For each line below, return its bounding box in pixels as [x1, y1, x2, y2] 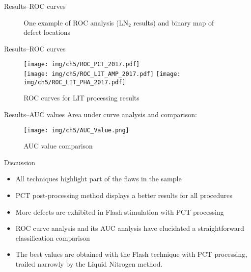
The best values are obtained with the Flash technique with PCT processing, [15, 249, 248, 259]
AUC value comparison [24, 141, 93, 151]
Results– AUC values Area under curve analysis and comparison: [4, 109, 197, 119]
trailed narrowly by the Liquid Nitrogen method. [15, 258, 163, 269]
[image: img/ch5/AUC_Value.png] [24, 126, 129, 134]
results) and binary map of [133, 17, 214, 27]
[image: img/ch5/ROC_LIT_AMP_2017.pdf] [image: [24, 71, 181, 78]
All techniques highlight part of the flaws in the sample [15, 173, 182, 184]
